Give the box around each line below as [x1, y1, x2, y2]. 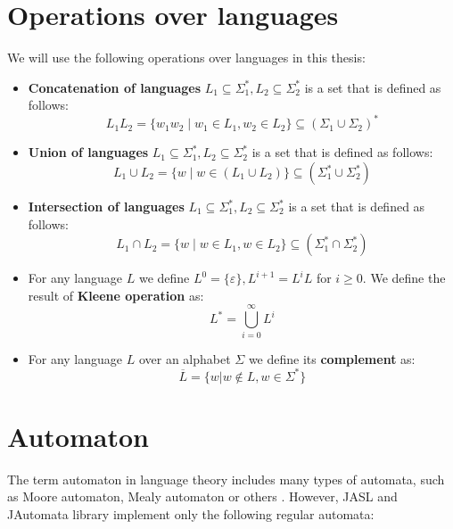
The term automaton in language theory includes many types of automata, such [7, 469, 445, 488]
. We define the [362, 269, 446, 287]
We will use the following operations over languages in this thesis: [7, 48, 366, 67]
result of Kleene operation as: [28, 285, 204, 304]
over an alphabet [138, 349, 231, 368]
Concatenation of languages [28, 78, 202, 96]
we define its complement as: [248, 349, 416, 368]
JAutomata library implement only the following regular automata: [7, 504, 375, 523]
